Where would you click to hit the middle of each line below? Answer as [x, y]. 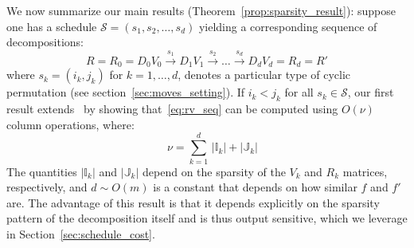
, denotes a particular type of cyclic [264, 75]
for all [299, 92]
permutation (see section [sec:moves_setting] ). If [126, 92]
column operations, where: [70, 124]
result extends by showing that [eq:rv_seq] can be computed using [172, 109]
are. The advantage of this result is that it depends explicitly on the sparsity [193, 202]
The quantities [42, 171]
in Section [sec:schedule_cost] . [81, 233]
